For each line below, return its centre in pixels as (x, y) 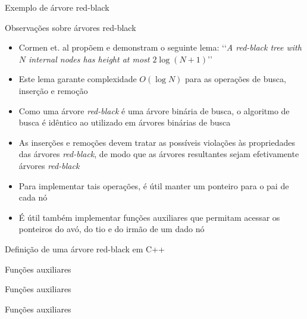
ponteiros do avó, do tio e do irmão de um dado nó (112, 229)
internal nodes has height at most (89, 59)
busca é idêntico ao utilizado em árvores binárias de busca (125, 122)
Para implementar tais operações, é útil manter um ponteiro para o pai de (154, 185)
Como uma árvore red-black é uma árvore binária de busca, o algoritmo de (154, 110)
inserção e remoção (53, 90)
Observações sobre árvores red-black (71, 27)
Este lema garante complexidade (78, 79)
